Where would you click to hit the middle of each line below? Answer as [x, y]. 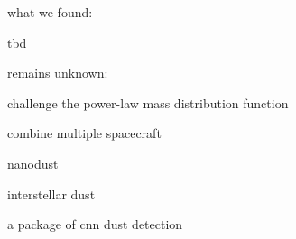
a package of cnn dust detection [95, 224]
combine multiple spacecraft [84, 133]
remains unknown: [58, 73]
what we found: [50, 12]
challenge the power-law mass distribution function [148, 102]
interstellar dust [51, 193]
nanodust [33, 163]
